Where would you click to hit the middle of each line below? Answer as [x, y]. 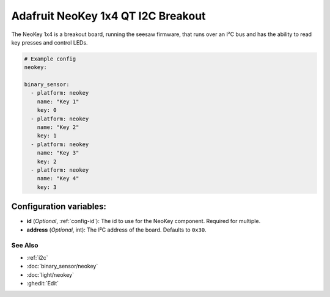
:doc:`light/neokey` [50, 274]
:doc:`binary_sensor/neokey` [62, 266]
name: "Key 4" [58, 178]
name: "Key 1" [58, 101]
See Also [25, 246]
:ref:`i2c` [37, 257]
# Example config [50, 59]
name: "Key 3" [58, 153]
